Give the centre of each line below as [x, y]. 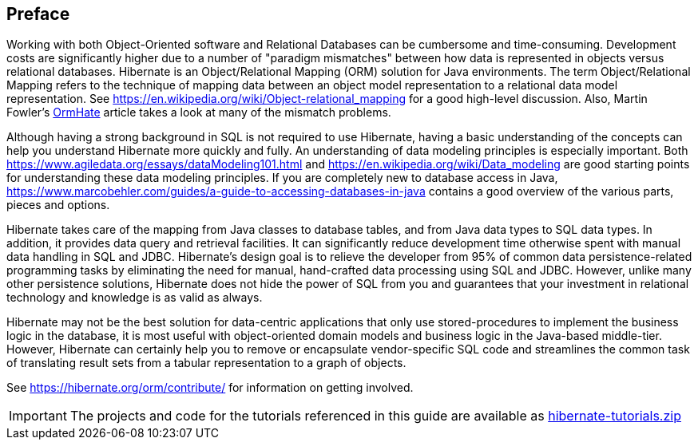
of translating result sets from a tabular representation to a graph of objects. [206, 363]
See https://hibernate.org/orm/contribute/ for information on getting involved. [210, 388]
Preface [38, 14]
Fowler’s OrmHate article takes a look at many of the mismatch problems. [199, 112]
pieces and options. [58, 205]
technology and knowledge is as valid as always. [135, 298]
